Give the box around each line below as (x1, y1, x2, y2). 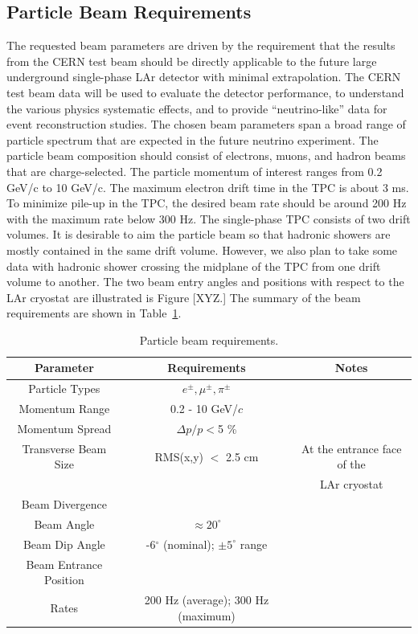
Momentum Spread (17, 420, 112, 437)
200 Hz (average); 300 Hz (144, 591, 269, 608)
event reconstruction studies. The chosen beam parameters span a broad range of (6, 116, 406, 133)
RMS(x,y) (154, 448, 204, 464)
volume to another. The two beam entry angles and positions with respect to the (6, 273, 404, 290)
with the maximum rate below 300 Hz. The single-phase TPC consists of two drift (6, 210, 411, 227)
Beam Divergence (21, 496, 107, 513)
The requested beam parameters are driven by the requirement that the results (6, 37, 395, 54)
